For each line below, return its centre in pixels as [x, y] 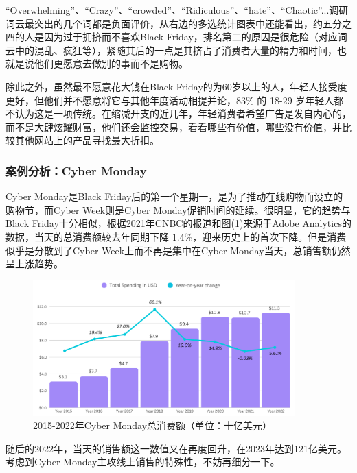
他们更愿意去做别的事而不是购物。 [111, 63]
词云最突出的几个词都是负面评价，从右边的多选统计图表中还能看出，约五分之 [178, 23]
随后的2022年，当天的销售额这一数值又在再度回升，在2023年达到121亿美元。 [176, 448]
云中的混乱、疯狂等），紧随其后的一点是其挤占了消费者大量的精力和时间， [171, 50]
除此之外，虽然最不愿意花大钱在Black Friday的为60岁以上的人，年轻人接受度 [176, 86]
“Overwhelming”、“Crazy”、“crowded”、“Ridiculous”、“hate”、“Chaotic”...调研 [177, 10]
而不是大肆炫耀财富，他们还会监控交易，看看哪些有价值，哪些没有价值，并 [174, 126]
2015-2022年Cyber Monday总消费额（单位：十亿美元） [153, 425]
